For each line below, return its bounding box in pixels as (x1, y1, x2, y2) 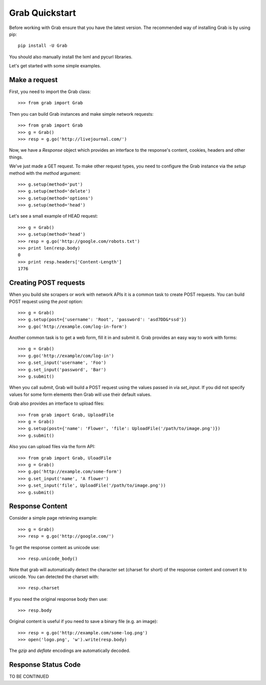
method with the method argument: (9, 170, 81, 176)
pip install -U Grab (18, 43, 67, 49)
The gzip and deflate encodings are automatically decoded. (9, 648, 131, 653)
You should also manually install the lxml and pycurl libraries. (9, 54, 133, 60)
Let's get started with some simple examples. (9, 63, 101, 69)
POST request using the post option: (9, 298, 83, 304)
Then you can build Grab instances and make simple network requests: (9, 111, 154, 117)
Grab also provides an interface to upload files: (9, 400, 104, 406)
